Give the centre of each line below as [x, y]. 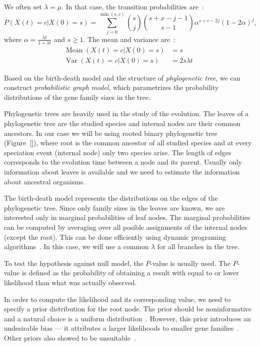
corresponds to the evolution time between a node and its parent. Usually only [123, 162]
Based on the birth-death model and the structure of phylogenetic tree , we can [122, 77]
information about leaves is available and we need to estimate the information [122, 172]
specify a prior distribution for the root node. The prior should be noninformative [128, 309]
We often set [23, 6]
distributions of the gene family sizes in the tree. [77, 97]
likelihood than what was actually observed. [70, 282]
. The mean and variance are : [129, 39]
